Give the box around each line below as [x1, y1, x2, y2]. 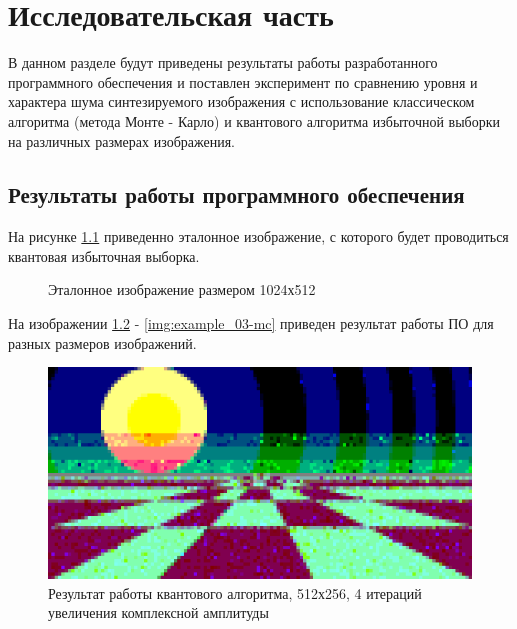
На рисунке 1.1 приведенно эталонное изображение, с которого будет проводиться [8, 226, 509, 247]
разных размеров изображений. [8, 332, 197, 353]
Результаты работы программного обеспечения [8, 179, 465, 210]
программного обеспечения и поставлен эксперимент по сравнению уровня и [8, 71, 478, 92]
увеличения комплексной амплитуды [48, 602, 269, 623]
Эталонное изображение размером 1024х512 [48, 279, 316, 300]
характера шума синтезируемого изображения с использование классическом [8, 91, 475, 112]
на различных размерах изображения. [8, 130, 235, 151]
